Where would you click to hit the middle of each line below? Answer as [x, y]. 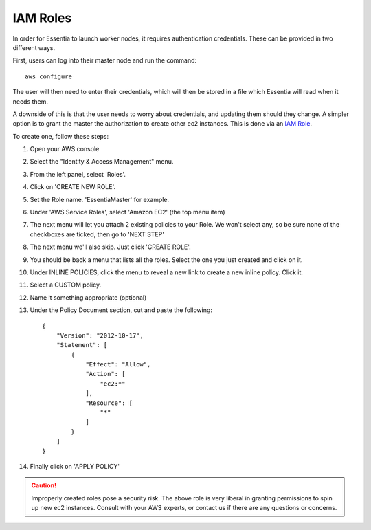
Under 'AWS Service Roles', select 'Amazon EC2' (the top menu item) [128, 212]
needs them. [30, 101]
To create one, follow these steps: [61, 136]
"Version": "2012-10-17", [100, 335]
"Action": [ [105, 374]
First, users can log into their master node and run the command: [105, 60]
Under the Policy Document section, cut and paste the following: [121, 310]
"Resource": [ [109, 403]
